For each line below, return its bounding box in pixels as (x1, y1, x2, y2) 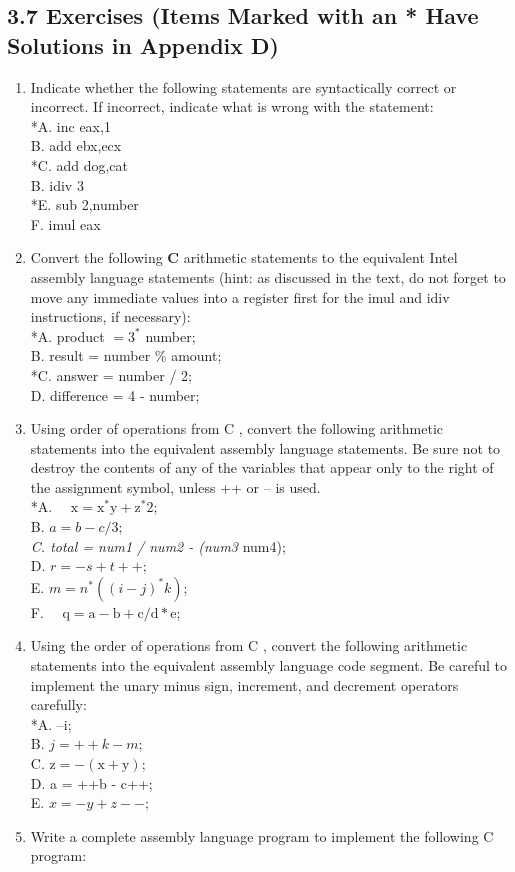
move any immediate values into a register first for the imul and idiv (30, 286, 450, 307)
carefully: (30, 694, 87, 715)
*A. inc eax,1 (30, 115, 111, 136)
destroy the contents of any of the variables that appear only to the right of (30, 457, 494, 478)
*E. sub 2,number (30, 194, 139, 215)
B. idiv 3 (30, 174, 84, 195)
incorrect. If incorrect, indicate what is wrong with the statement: (30, 96, 434, 117)
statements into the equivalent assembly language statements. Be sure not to (30, 437, 501, 458)
